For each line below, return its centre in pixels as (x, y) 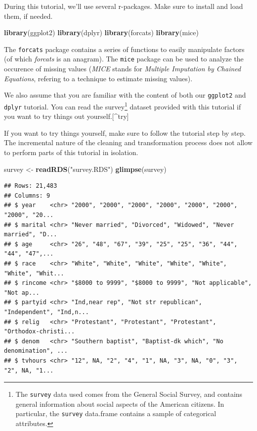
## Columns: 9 (27, 195)
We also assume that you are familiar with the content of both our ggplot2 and (125, 95)
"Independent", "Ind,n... (46, 312)
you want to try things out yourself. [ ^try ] (66, 116)
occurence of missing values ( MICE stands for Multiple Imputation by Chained (123, 69)
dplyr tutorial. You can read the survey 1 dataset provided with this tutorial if (123, 106)
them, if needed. (28, 16)
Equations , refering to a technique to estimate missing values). (98, 78)
